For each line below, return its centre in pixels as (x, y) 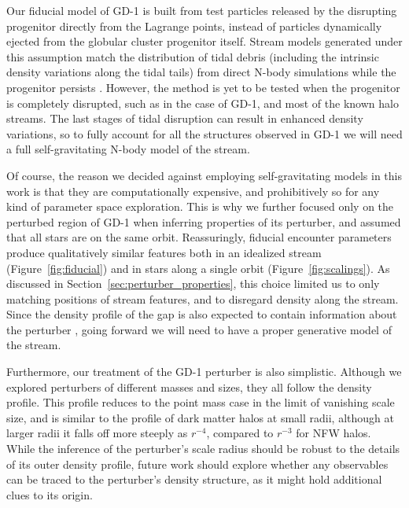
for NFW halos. (333, 433)
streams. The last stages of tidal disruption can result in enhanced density (185, 118)
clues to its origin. (50, 494)
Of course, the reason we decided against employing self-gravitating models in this (204, 175)
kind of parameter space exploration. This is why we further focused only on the (200, 206)
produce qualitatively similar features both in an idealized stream (164, 252)
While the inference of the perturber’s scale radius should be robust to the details (203, 449)
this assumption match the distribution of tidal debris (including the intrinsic (193, 56)
